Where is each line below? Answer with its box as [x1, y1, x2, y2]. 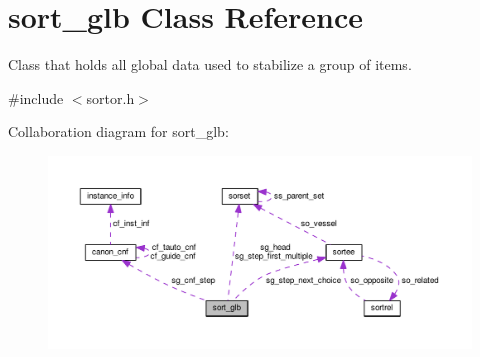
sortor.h [86, 87, 135, 108]
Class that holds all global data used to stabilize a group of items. [8, 54, 412, 75]
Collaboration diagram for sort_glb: [8, 121, 229, 142]
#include [8, 87, 64, 108]
